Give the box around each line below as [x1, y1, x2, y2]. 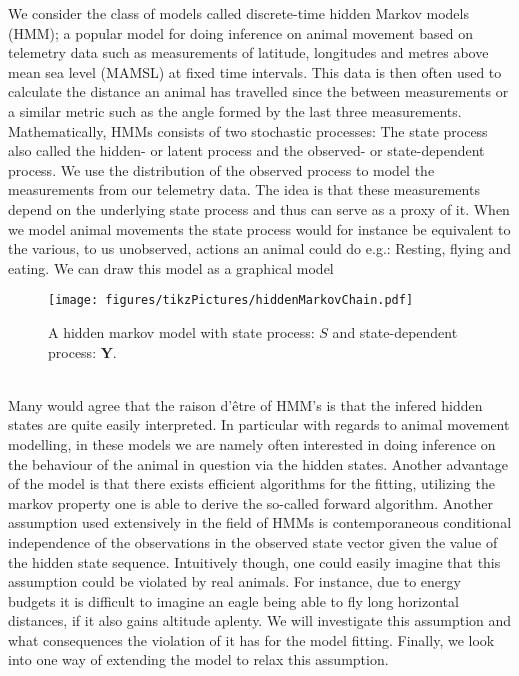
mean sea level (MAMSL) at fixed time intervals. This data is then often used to [8, 61, 502, 82]
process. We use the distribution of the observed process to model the [8, 159, 435, 180]
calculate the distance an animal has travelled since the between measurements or [8, 81, 509, 102]
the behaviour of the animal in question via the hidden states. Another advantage [8, 453, 509, 474]
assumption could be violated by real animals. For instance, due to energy [8, 571, 461, 592]
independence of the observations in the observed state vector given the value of [8, 531, 498, 552]
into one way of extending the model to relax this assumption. [8, 649, 389, 670]
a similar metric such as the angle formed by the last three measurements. [8, 100, 462, 121]
